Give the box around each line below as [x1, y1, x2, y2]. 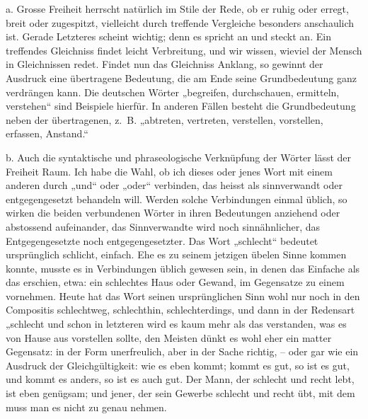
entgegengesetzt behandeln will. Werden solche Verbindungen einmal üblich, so [6, 191, 347, 206]
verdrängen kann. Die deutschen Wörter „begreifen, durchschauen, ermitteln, [6, 84, 340, 99]
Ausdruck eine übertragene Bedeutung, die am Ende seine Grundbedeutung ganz [6, 70, 357, 85]
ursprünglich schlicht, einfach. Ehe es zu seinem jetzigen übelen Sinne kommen [6, 247, 347, 262]
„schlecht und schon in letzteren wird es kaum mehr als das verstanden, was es [6, 316, 347, 331]
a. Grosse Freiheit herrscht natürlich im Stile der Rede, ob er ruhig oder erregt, [6, 1, 349, 16]
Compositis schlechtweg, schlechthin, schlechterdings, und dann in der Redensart [6, 302, 355, 317]
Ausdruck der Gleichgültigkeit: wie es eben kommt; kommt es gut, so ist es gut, [6, 357, 350, 372]
